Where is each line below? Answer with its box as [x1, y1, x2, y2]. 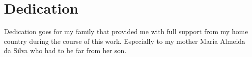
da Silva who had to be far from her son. [4, 45, 127, 56]
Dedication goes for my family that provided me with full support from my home [4, 26, 248, 37]
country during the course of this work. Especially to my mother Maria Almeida [4, 36, 246, 46]
